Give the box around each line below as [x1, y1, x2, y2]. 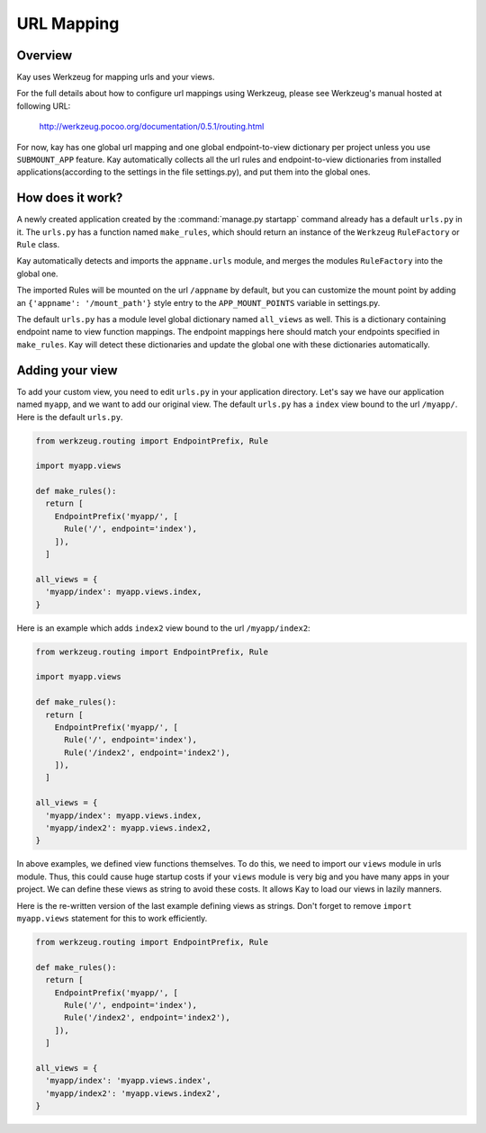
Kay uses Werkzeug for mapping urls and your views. [16, 72, 215, 83]
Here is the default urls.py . [16, 411, 123, 422]
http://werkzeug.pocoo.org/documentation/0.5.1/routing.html [39, 121, 265, 132]
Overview [16, 48, 73, 63]
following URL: [16, 100, 71, 112]
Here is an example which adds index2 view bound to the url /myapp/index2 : [16, 622, 310, 634]
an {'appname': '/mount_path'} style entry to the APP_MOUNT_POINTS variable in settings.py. [16, 297, 381, 308]
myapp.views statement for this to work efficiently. [16, 913, 208, 923]
